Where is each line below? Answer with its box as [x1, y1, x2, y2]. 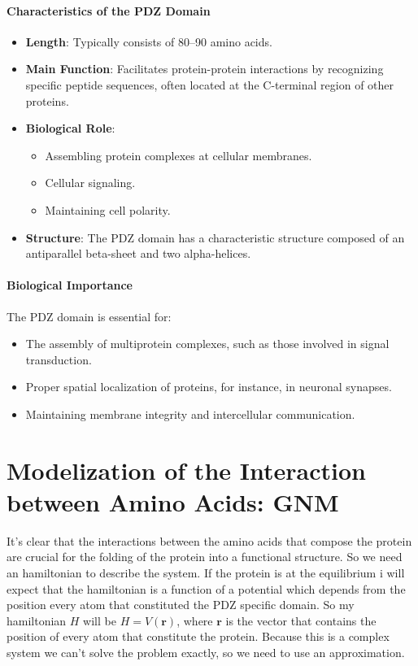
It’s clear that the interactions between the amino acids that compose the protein [7, 532, 412, 549]
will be [83, 612, 116, 629]
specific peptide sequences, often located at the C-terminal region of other [25, 76, 394, 93]
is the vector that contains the [225, 612, 377, 629]
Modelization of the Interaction [7, 453, 366, 486]
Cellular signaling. [45, 174, 136, 191]
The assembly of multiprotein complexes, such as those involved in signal [25, 335, 390, 352]
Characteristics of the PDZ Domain [7, 2, 211, 19]
